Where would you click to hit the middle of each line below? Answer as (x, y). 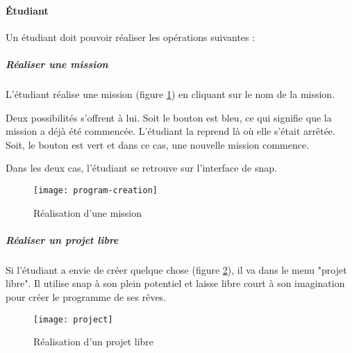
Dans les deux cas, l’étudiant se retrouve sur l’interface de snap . (141, 168)
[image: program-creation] (95, 190)
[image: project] (73, 319)
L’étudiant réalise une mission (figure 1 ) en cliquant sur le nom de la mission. (170, 93)
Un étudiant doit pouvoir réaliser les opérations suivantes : (131, 36)
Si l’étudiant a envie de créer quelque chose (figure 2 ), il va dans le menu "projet (176, 269)
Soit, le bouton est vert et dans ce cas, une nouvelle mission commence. (158, 144)
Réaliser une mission (57, 64)
